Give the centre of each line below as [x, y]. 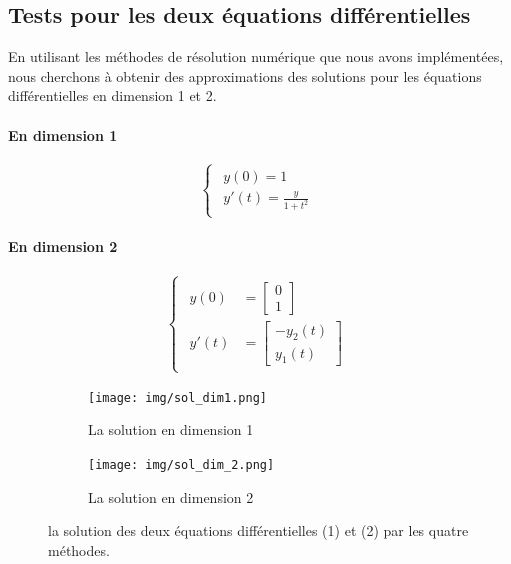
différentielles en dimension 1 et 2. [112, 95]
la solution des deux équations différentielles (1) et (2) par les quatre [258, 530]
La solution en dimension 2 [171, 496]
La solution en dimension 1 [171, 429]
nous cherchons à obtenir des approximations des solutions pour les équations [245, 75]
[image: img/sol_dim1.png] [177, 397]
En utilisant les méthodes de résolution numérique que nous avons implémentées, [256, 56]
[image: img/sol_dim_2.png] [181, 464]
